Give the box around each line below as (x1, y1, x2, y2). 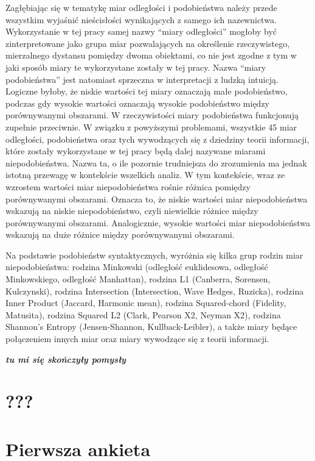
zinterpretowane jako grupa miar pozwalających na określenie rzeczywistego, (5, 37, 290, 49)
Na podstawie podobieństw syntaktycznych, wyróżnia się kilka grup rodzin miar (5, 248, 303, 261)
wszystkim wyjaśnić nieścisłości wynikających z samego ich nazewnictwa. (5, 13, 277, 26)
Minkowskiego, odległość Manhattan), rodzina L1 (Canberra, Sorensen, (5, 273, 271, 285)
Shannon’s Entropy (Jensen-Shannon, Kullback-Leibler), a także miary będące (5, 320, 297, 333)
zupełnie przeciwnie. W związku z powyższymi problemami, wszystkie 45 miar (5, 120, 297, 133)
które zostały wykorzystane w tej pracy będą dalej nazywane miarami (5, 145, 266, 157)
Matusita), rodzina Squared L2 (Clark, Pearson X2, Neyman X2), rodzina (5, 308, 281, 321)
